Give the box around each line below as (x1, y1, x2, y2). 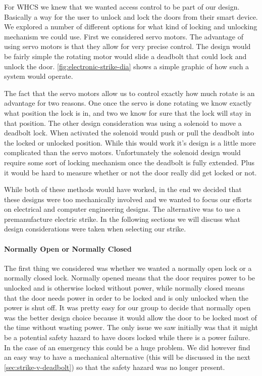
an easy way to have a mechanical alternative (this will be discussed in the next (4, 352, 251, 362)
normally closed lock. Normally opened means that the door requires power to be (4, 272, 255, 283)
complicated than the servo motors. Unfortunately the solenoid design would (4, 147, 241, 158)
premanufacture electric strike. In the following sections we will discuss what (4, 213, 241, 224)
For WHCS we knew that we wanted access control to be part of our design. (4, 2, 240, 12)
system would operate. (4, 71, 73, 81)
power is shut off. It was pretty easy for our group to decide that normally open (4, 302, 251, 313)
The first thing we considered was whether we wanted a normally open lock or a (4, 262, 252, 273)
